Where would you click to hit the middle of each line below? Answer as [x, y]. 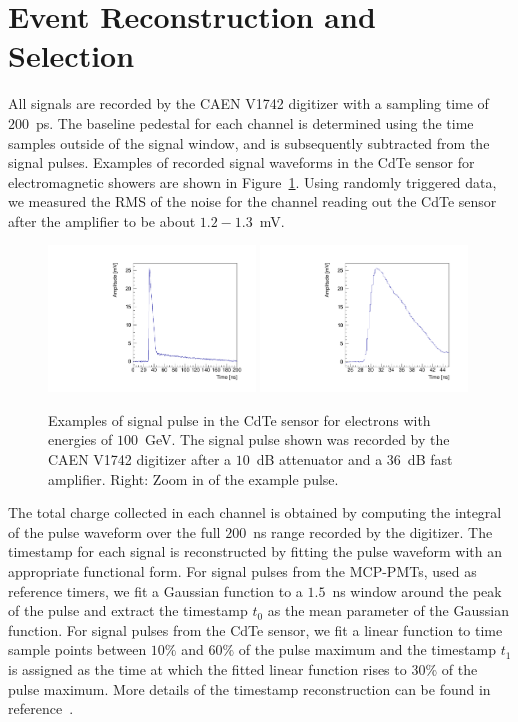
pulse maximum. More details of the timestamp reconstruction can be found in [249, 688]
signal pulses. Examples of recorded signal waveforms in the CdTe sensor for [241, 162]
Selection [71, 55]
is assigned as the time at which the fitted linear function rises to [207, 669]
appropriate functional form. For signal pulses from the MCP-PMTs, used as [242, 571]
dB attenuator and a [319, 459]
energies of [80, 439]
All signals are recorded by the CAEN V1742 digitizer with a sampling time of [248, 103]
